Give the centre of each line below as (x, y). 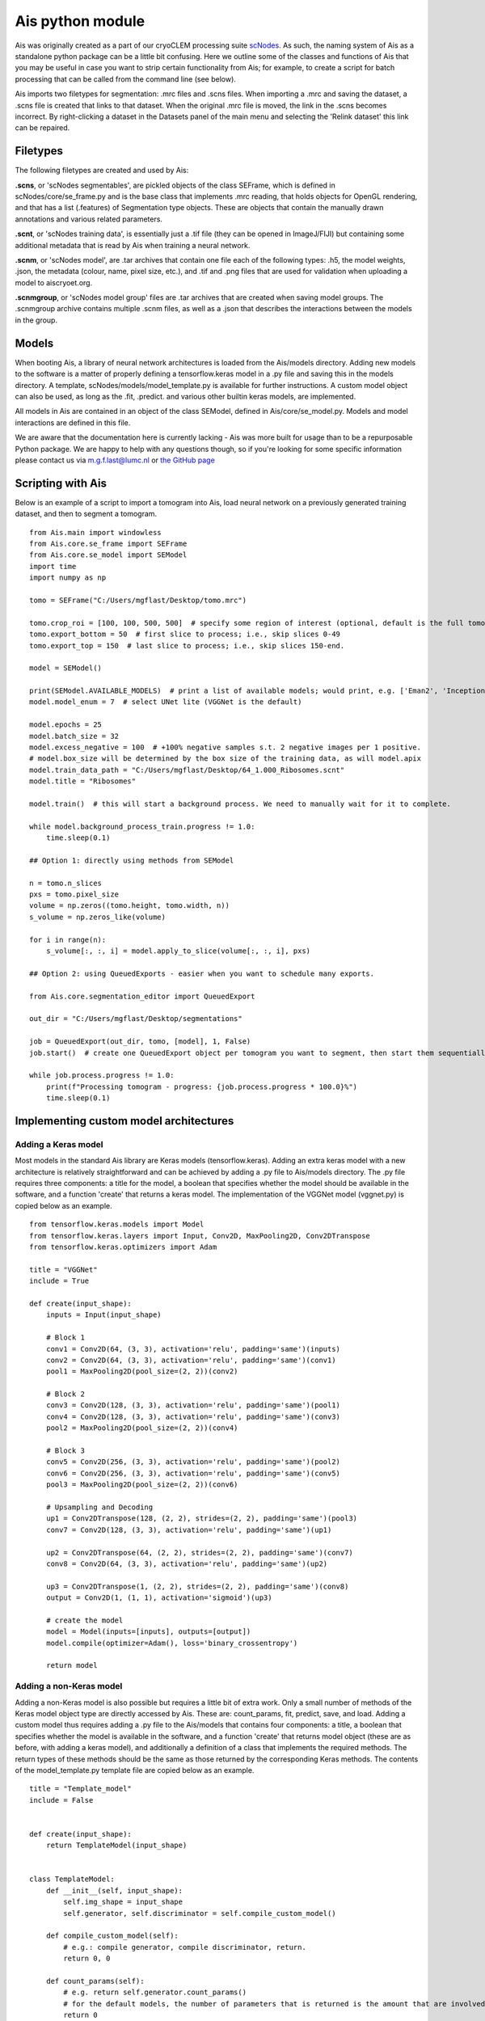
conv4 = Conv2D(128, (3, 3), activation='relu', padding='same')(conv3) (193, 1416)
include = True (59, 1281)
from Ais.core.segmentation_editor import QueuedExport (142, 996)
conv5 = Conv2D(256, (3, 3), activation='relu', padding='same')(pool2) (193, 1462)
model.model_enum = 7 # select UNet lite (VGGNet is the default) (166, 702)
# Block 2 (65, 1394)
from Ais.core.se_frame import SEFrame (108, 543)
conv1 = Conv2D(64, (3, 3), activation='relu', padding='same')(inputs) (193, 1349)
